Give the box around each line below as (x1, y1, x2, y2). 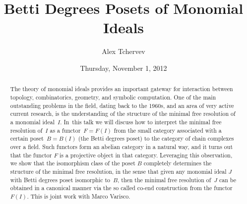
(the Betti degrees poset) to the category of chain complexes (78, 134, 234, 143)
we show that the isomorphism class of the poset (10, 159, 135, 167)
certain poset (10, 134, 44, 143)
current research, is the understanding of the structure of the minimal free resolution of (10, 109, 236, 118)
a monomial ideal (10, 117, 55, 126)
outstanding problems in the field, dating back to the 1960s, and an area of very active (10, 101, 234, 109)
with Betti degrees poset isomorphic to (10, 175, 111, 184)
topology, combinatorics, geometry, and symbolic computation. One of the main (10, 93, 216, 101)
